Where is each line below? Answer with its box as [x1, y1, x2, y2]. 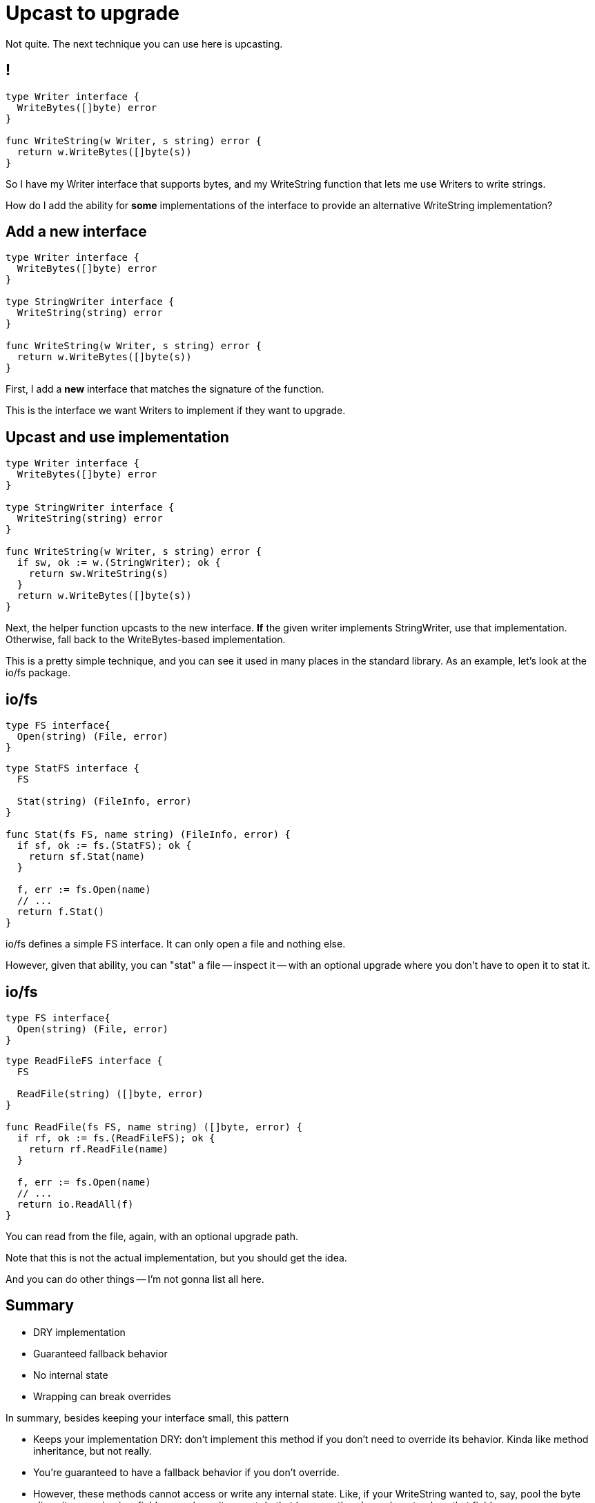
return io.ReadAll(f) [17, 1198, 134, 1210]
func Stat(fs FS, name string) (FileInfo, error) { [6, 829, 291, 841]
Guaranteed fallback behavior [33, 1347, 168, 1359]
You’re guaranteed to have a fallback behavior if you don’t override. [33, 1466, 340, 1478]
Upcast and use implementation [6, 428, 229, 446]
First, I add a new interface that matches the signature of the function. [6, 383, 324, 395]
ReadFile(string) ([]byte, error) [17, 1088, 204, 1099]
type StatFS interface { [6, 763, 139, 774]
